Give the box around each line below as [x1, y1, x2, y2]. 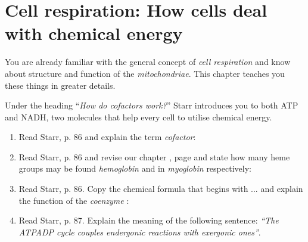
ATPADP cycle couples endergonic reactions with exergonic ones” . [18, 225, 261, 238]
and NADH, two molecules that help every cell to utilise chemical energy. [5, 110, 272, 123]
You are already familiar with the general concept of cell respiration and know [5, 55, 291, 68]
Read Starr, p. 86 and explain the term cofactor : [18, 131, 196, 143]
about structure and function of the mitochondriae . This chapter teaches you [5, 67, 285, 79]
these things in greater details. [5, 79, 116, 91]
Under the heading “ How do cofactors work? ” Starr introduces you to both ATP [5, 99, 298, 111]
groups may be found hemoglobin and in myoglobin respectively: [18, 162, 251, 175]
